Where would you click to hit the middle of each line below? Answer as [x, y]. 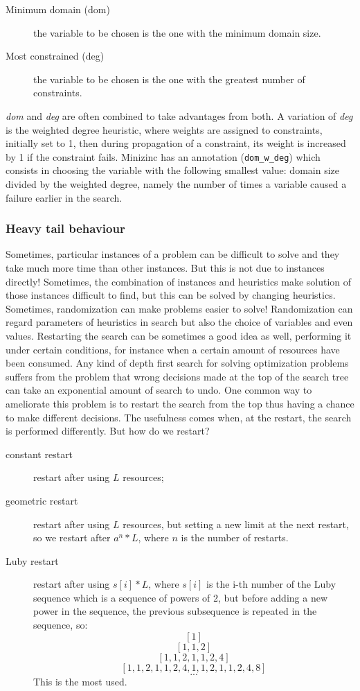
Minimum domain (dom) [58, 9]
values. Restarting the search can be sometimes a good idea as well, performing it [179, 335]
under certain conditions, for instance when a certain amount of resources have [173, 349]
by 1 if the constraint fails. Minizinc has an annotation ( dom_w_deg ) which [163, 156]
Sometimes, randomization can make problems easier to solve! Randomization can [179, 308]
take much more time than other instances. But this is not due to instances [165, 268]
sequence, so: [61, 625]
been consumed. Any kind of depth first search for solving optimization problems [177, 363]
